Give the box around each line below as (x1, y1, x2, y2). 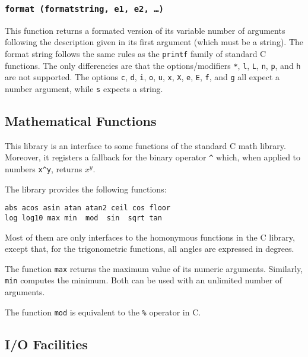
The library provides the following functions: (5, 182, 167, 195)
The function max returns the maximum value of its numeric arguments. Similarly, (5, 262, 303, 274)
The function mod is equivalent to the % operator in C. (5, 305, 201, 318)
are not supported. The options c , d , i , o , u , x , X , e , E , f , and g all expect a (5, 71, 280, 83)
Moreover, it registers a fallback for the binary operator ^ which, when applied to (5, 151, 301, 163)
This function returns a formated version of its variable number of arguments (5, 24, 285, 36)
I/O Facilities (5, 334, 88, 353)
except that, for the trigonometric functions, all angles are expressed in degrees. (5, 242, 294, 255)
